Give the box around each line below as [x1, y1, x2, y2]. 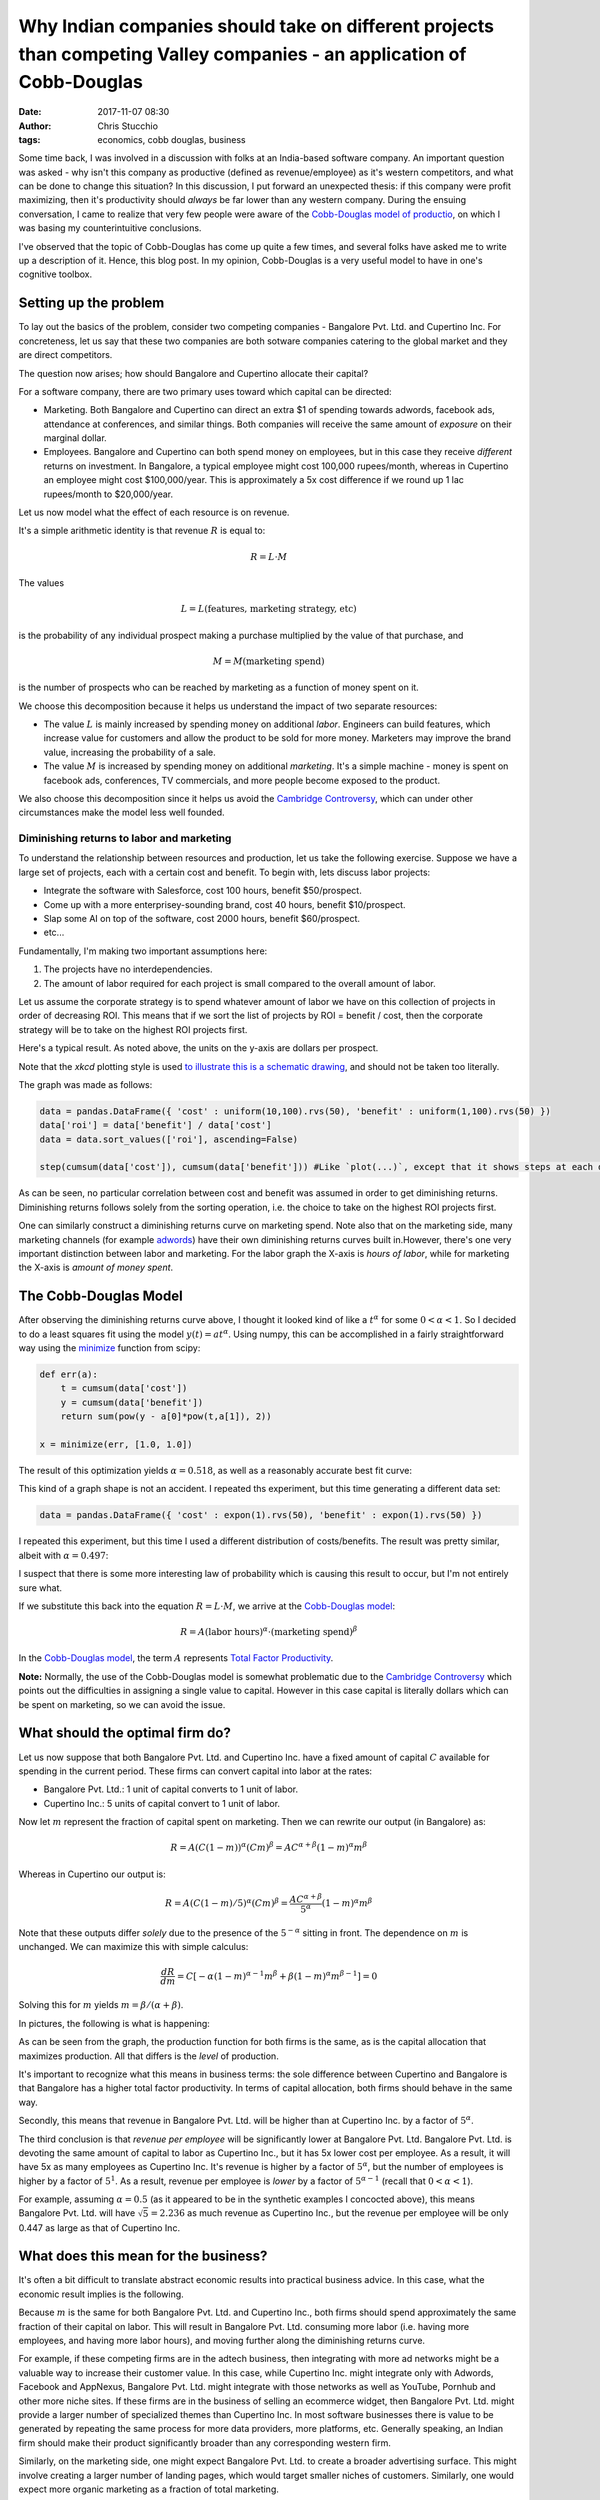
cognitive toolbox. [18, 268, 93, 280]
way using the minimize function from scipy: [18, 1342, 201, 1354]
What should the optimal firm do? [18, 1725, 232, 1742]
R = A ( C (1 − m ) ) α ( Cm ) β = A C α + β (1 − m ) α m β [170, 1840, 368, 1854]
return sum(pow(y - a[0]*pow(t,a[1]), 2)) [60, 1411, 272, 1422]
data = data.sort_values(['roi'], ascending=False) [39, 1133, 299, 1145]
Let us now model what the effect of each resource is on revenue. [18, 506, 290, 519]
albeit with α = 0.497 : [18, 1549, 109, 1561]
